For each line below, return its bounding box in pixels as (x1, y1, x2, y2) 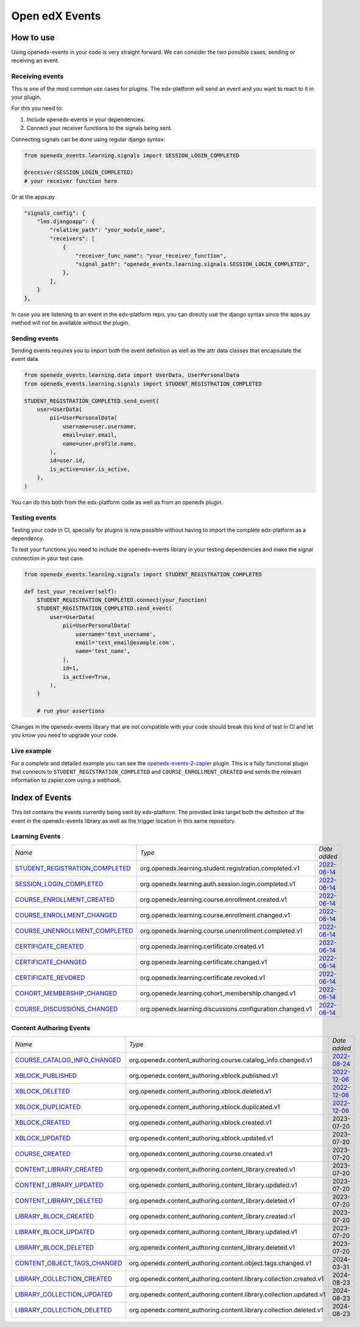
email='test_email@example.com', (75, 639, 175, 646)
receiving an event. (11, 57, 60, 64)
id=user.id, (49, 457, 85, 464)
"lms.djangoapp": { (37, 218, 96, 225)
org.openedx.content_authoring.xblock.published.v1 (129, 1071, 278, 1079)
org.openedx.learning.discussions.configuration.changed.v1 (140, 1004, 312, 1013)
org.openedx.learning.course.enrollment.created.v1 (140, 895, 288, 904)
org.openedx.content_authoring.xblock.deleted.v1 (129, 1087, 272, 1095)
